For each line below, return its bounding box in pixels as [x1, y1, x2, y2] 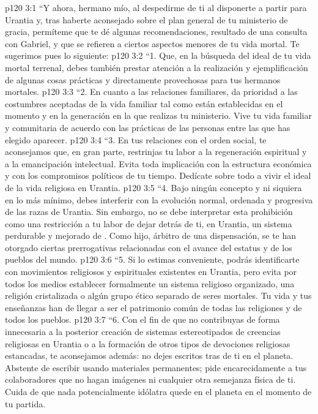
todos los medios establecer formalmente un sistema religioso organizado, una [5, 277, 295, 290]
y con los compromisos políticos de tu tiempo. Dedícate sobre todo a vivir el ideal [5, 169, 311, 182]
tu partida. [5, 397, 46, 410]
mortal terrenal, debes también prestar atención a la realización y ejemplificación [5, 61, 308, 73]
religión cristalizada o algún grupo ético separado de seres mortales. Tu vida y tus [5, 289, 312, 302]
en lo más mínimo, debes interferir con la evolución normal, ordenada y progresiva [5, 193, 313, 206]
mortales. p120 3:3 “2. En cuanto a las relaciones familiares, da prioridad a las [5, 85, 298, 98]
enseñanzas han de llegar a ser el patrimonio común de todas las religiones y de [5, 301, 302, 314]
